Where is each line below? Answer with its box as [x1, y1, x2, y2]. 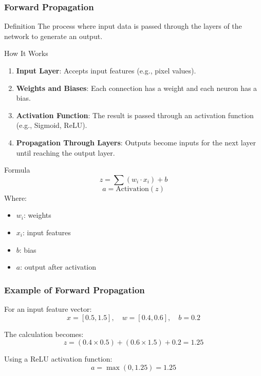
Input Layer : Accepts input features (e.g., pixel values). [16, 65, 196, 76]
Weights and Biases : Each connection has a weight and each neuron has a [16, 82, 257, 93]
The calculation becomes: [4, 328, 84, 339]
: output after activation [20, 261, 97, 272]
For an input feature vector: [4, 303, 92, 314]
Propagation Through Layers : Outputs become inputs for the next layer [16, 137, 256, 147]
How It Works [4, 48, 48, 59]
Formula [4, 164, 30, 175]
